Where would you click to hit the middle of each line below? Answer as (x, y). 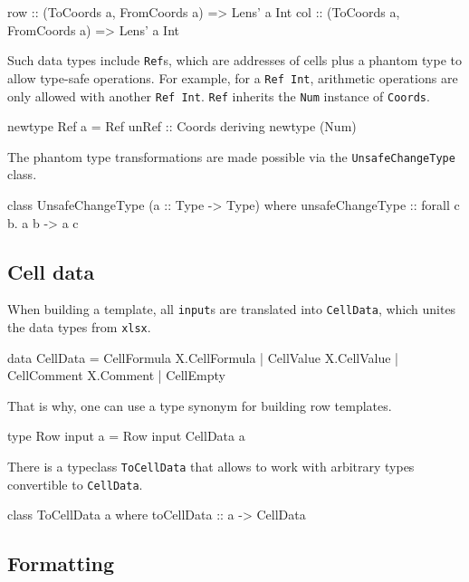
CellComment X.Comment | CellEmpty (116, 375)
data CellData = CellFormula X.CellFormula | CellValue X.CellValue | (203, 357)
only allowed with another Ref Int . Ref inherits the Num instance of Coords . (219, 95)
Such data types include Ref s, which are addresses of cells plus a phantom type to (234, 60)
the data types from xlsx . (79, 327)
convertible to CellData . (75, 484)
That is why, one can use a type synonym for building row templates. (200, 405)
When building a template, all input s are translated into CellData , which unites (232, 309)
